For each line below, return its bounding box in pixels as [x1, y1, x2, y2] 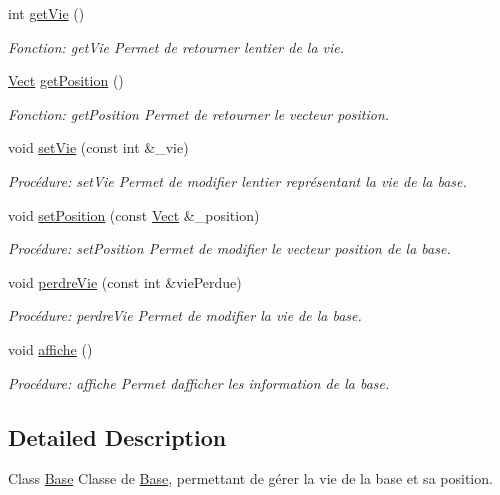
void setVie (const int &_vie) [8, 137, 189, 158]
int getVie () [8, 3, 85, 23]
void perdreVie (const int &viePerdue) [8, 271, 242, 292]
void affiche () [8, 338, 93, 359]
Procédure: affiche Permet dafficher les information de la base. [8, 372, 390, 393]
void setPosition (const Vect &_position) [8, 204, 260, 225]
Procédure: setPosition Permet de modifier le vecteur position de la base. [8, 238, 451, 259]
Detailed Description [8, 421, 227, 452]
